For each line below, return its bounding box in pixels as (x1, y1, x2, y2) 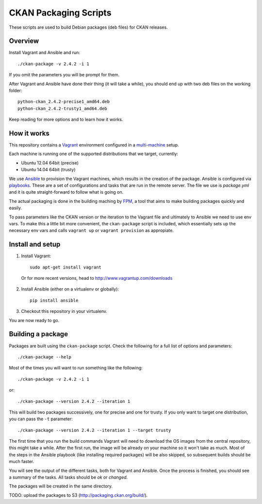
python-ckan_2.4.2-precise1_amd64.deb (17, 99, 110, 105)
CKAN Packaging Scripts (9, 7, 112, 18)
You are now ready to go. (9, 317, 60, 323)
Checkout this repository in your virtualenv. (21, 308, 108, 314)
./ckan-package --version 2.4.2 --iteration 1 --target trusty (17, 427, 171, 433)
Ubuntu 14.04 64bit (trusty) (21, 167, 76, 173)
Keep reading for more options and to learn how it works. (9, 117, 123, 123)
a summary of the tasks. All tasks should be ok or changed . (9, 474, 128, 480)
